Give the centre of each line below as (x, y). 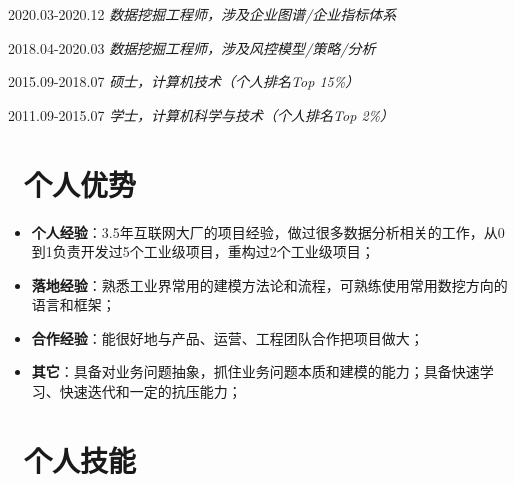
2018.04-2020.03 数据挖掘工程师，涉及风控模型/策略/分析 (192, 47)
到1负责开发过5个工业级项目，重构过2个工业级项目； (203, 251)
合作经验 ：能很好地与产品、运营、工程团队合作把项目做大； (227, 337)
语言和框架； (73, 304)
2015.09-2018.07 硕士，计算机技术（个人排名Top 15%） (184, 81)
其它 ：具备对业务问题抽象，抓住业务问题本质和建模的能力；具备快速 (255, 371)
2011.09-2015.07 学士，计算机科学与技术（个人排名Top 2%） (201, 114)
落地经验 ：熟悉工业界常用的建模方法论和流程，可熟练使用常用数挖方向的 (269, 284)
